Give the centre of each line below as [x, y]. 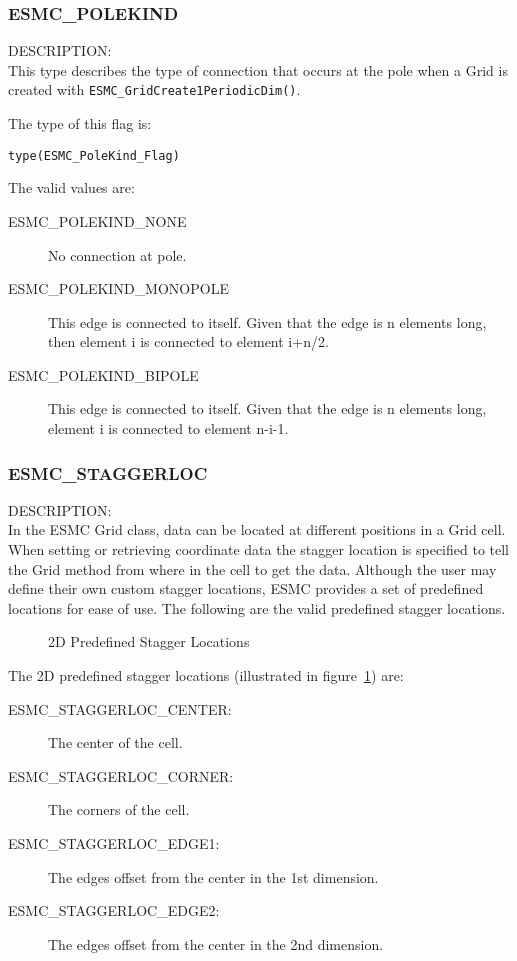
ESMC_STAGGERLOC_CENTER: [120, 708]
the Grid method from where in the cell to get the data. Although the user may [252, 568]
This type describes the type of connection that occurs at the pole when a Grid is [258, 69]
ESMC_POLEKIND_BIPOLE [103, 374]
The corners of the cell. [119, 809]
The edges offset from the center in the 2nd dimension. [216, 943]
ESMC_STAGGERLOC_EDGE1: [114, 843]
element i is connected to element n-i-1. [168, 428]
